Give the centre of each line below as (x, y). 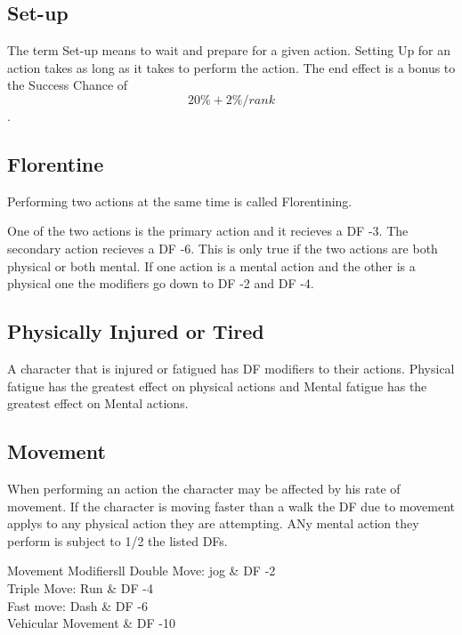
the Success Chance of (68, 85)
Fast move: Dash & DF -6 (78, 605)
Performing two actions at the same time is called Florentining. (180, 201)
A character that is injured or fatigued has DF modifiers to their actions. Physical (231, 368)
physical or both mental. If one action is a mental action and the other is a (211, 265)
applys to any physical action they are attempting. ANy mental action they (213, 523)
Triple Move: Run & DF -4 (80, 587)
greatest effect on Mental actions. (98, 403)
